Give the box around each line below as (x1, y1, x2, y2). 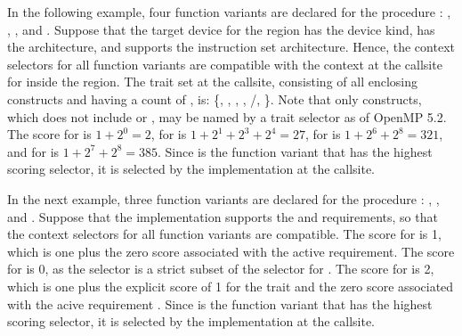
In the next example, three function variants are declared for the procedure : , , (7, 189, 440, 208)
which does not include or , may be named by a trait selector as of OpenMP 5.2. (7, 107, 447, 126)
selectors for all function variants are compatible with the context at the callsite (7, 54, 442, 73)
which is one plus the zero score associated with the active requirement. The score (7, 242, 455, 260)
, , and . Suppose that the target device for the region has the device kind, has (7, 20, 435, 38)
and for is (7, 142, 60, 160)
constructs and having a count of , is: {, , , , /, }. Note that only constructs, (7, 89, 422, 108)
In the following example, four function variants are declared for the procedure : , (7, 3, 451, 20)
